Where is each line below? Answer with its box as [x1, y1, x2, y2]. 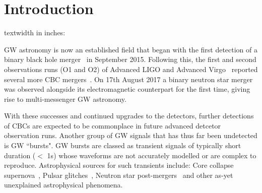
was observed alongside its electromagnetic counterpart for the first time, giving [4, 84, 250, 94]
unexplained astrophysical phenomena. [4, 179, 123, 190]
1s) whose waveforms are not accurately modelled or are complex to [47, 150, 256, 160]
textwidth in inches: [4, 27, 65, 38]
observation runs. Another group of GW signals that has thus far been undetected [4, 130, 257, 141]
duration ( [4, 150, 36, 160]
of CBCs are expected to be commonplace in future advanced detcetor [4, 120, 221, 131]
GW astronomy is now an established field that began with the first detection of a [4, 44, 258, 54]
